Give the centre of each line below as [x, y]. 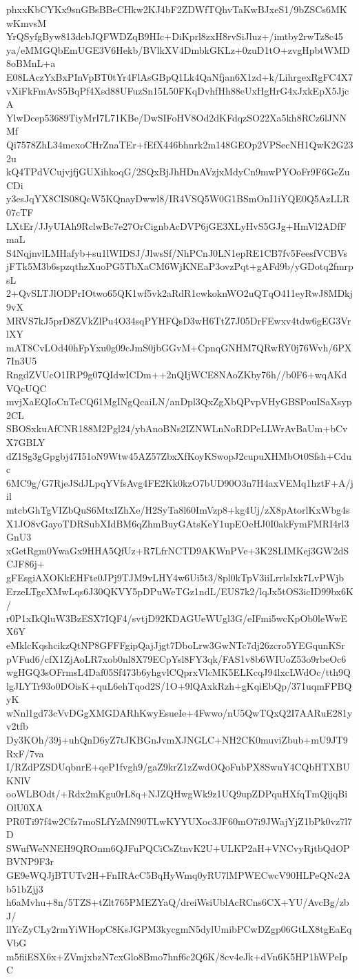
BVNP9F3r [30, 861]
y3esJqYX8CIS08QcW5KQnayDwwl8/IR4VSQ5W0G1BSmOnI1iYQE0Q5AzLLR [178, 198]
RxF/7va [25, 753]
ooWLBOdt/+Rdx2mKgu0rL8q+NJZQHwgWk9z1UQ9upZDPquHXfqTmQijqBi [177, 794]
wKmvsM [27, 22]
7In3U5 [22, 361]
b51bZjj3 [25, 888]
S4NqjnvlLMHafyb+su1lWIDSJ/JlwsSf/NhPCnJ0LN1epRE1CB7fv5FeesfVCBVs [177, 252]
